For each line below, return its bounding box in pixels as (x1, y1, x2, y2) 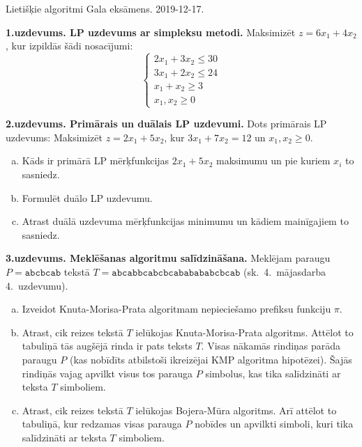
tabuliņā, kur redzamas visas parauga (22, 416, 182, 431)
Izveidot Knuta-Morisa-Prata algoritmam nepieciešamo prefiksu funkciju (22, 301, 331, 316)
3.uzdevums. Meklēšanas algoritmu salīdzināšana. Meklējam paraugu (6, 251, 331, 265)
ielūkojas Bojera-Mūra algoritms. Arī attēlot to (135, 402, 337, 417)
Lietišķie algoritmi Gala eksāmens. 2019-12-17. (6, 1, 204, 15)
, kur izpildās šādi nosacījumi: (6, 38, 133, 53)
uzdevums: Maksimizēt (6, 130, 103, 144)
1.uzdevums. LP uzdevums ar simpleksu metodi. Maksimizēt (6, 24, 296, 39)
